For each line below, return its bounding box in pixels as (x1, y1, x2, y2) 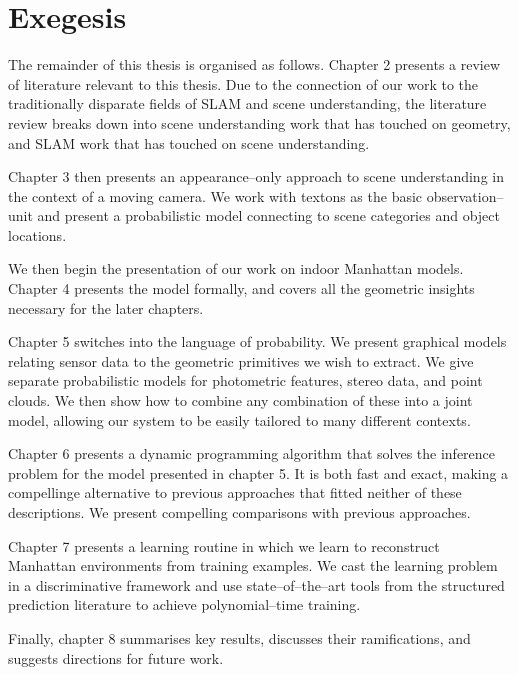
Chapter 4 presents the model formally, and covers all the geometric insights (8, 278, 475, 299)
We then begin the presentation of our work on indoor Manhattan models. (8, 258, 464, 279)
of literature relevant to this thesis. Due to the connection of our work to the (8, 73, 478, 94)
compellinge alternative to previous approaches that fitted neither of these (8, 482, 462, 503)
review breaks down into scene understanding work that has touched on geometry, (8, 112, 511, 133)
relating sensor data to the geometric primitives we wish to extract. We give (8, 350, 474, 371)
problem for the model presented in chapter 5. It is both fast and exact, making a (8, 462, 509, 483)
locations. (8, 224, 67, 245)
